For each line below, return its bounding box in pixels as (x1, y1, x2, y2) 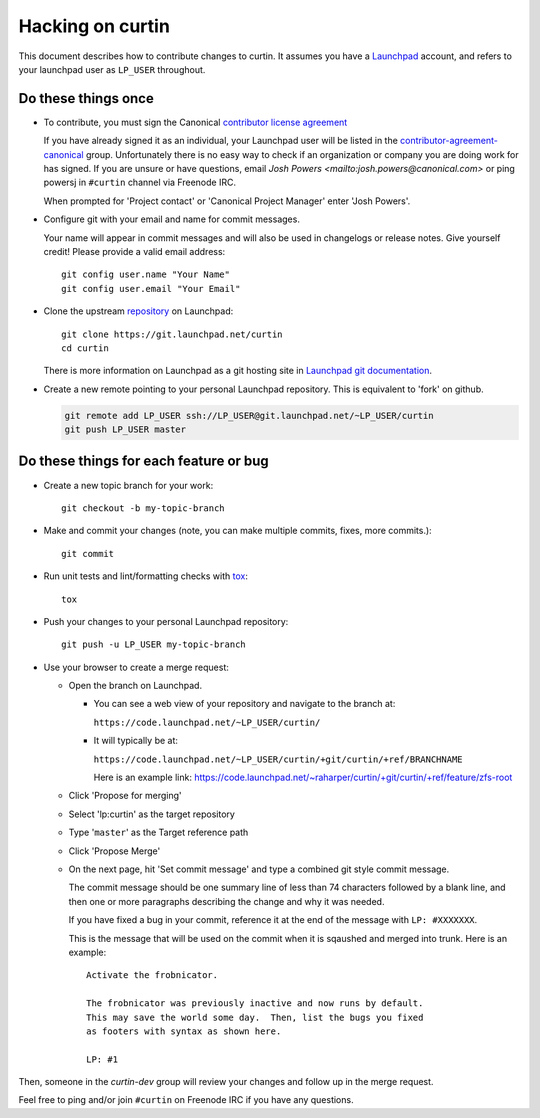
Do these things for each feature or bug (18, 453, 269, 470)
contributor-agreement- (400, 135, 499, 147)
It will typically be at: (93, 735, 179, 747)
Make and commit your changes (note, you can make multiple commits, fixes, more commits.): (43, 525, 432, 537)
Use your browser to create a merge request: (43, 661, 230, 673)
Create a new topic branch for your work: (43, 479, 214, 491)
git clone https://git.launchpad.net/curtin (61, 328, 284, 340)
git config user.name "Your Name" (61, 269, 230, 280)
